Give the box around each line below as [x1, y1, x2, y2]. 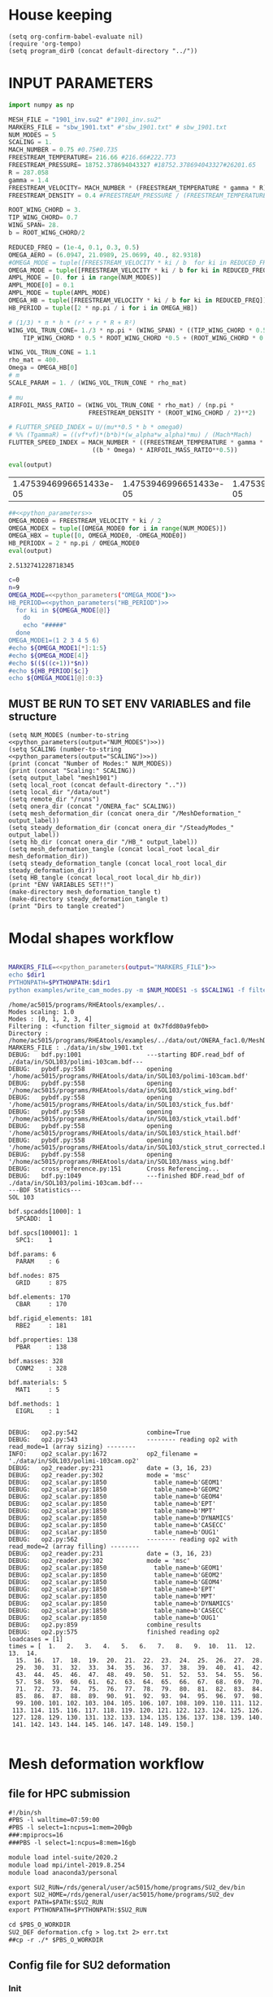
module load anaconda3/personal [8, 1868, 118, 1876]
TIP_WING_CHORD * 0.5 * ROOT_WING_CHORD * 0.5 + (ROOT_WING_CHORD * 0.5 [23, 334, 271, 342]
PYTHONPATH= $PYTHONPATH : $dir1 [8, 978, 111, 986]
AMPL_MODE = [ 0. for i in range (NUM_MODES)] [8, 274, 162, 282]
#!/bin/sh [8, 1808, 42, 1817]
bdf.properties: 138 [8, 1336, 79, 1344]
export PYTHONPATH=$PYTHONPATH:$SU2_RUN [8, 1906, 148, 1915]
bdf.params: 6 [8, 1250, 57, 1258]
